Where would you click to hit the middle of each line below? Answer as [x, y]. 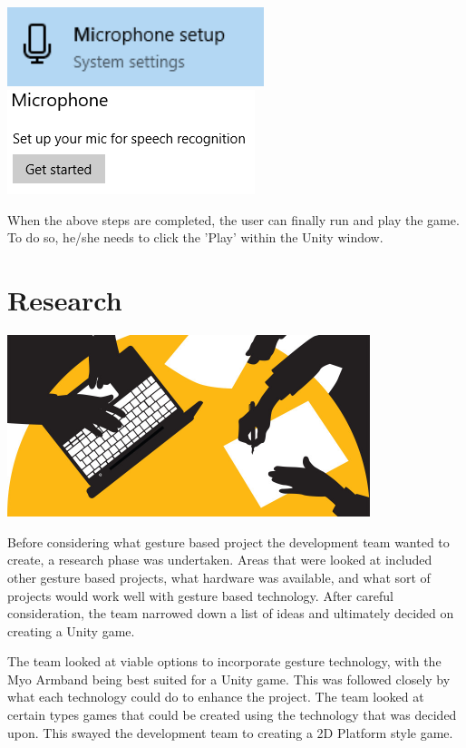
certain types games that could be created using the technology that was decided [232, 715]
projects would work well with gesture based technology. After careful [200, 595]
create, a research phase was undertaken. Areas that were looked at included [220, 560]
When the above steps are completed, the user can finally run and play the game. [233, 219]
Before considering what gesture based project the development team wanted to [228, 541]
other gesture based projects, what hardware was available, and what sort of [219, 577]
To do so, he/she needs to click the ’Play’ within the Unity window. [195, 237]
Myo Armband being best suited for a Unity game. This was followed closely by [229, 679]
